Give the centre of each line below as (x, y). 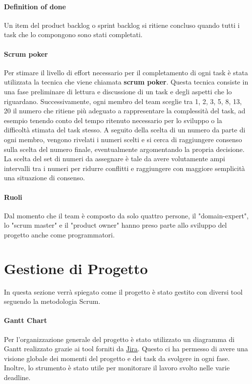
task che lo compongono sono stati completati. (73, 34)
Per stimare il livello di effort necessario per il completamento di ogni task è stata (126, 72)
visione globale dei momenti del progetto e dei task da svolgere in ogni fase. (117, 358)
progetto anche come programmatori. (59, 234)
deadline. (17, 377)
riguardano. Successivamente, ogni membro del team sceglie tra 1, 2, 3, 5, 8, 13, (123, 101)
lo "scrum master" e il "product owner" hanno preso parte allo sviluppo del (115, 225)
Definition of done (35, 6)
